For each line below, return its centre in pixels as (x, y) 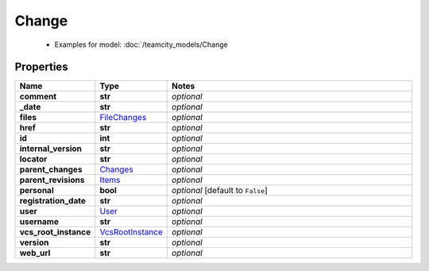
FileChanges (123, 118)
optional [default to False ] (220, 191)
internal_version (51, 149)
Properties (41, 67)
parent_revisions (52, 180)
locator (33, 159)
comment (38, 97)
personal (37, 191)
